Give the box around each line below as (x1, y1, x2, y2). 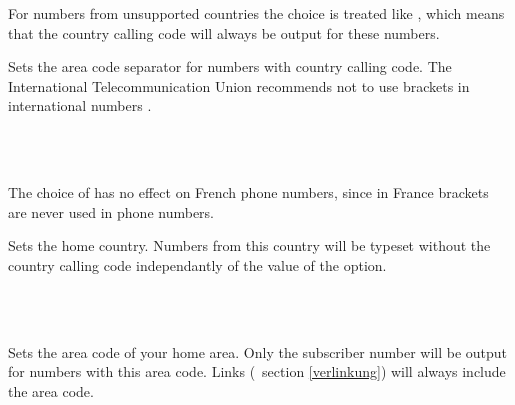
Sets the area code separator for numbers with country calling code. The (8, 56, 452, 77)
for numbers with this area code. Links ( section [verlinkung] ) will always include (8, 361, 506, 382)
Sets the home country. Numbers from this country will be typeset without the (8, 235, 491, 256)
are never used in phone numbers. (8, 201, 214, 222)
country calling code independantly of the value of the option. (8, 254, 387, 275)
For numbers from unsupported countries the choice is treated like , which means (8, 3, 505, 23)
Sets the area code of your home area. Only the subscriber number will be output (8, 341, 508, 362)
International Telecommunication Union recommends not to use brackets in (8, 75, 470, 96)
